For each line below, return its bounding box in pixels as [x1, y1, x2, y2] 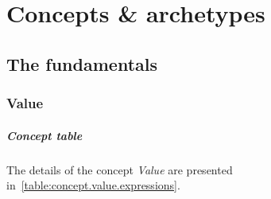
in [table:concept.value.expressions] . [6, 177, 180, 193]
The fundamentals [6, 51, 157, 76]
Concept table [6, 127, 83, 143]
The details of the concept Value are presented [6, 161, 233, 178]
